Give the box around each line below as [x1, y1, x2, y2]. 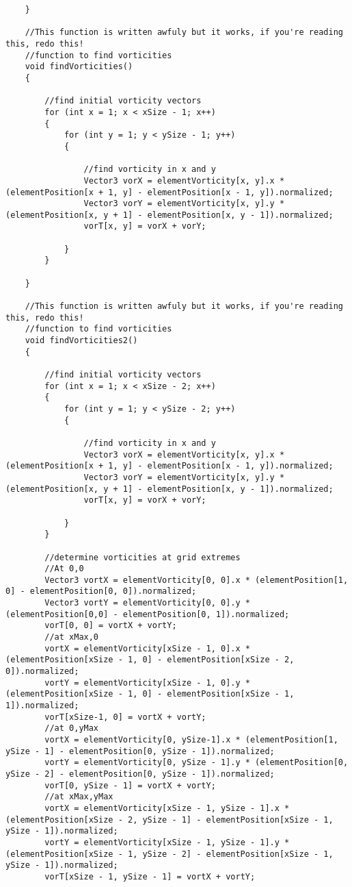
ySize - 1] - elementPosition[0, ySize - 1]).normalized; [5, 746, 275, 756]
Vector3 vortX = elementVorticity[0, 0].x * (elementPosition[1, [44, 575, 349, 585]
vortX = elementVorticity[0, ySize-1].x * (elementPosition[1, [44, 735, 338, 745]
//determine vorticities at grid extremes [44, 552, 241, 562]
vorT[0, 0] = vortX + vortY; [44, 621, 177, 631]
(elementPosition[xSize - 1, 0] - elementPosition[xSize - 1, [5, 689, 295, 699]
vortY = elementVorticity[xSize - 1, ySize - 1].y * [44, 837, 290, 847]
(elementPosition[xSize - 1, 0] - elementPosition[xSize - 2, [5, 655, 295, 665]
